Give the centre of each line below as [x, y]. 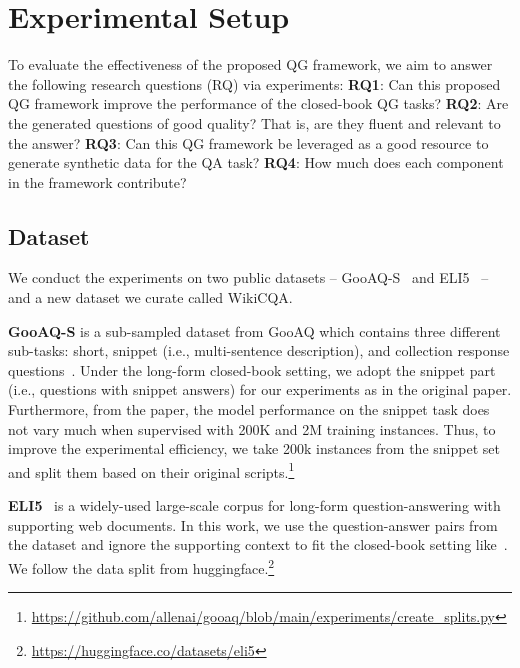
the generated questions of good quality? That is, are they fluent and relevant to [254, 122]
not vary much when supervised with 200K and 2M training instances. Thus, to [252, 428]
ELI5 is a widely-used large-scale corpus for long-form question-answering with [254, 505]
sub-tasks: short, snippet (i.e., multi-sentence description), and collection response [259, 350]
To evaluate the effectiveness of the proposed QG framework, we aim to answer [250, 64]
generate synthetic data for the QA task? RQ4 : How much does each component [256, 162]
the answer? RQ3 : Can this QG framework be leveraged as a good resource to [248, 142]
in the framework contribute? [97, 181]
